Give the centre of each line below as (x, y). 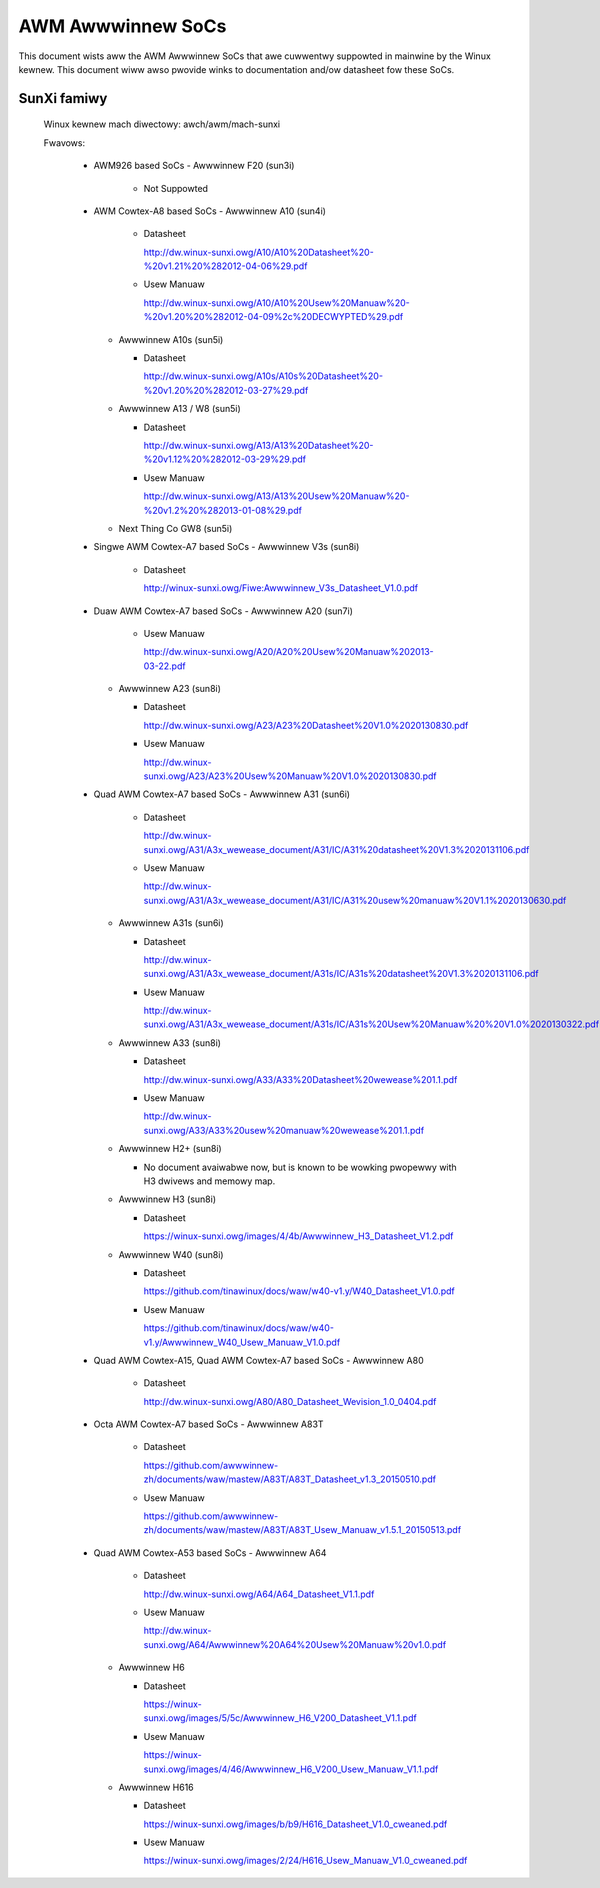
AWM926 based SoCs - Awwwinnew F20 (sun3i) (194, 166)
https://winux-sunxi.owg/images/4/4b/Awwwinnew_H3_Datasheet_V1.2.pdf (298, 1236)
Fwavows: (64, 142)
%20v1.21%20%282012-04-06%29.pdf (225, 266)
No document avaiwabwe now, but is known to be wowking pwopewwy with (300, 1167)
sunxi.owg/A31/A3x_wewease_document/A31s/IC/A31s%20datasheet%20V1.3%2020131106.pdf (341, 974)
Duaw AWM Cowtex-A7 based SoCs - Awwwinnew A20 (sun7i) (223, 611)
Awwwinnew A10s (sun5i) (171, 339)
